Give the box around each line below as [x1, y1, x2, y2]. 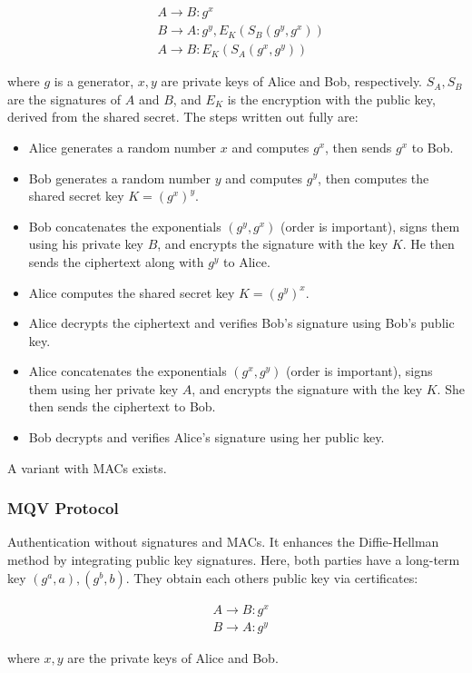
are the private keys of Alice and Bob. [67, 648, 279, 667]
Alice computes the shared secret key [28, 282, 235, 302]
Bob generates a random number [28, 168, 211, 187]
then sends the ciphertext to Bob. [28, 397, 216, 416]
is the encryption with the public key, [227, 89, 436, 108]
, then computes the [318, 168, 429, 187]
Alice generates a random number [28, 137, 217, 156]
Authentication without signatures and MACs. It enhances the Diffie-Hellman [7, 532, 439, 551]
